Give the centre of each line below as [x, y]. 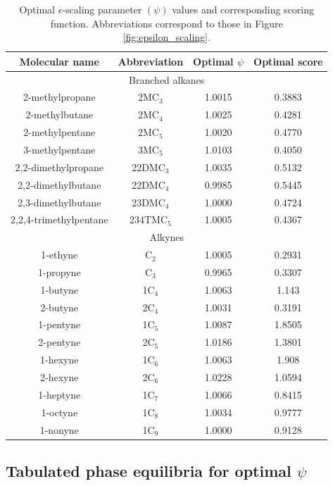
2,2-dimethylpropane [59, 167]
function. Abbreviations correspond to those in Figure [166, 23]
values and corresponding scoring [243, 9]
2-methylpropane [59, 97]
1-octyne [59, 412]
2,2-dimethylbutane [59, 184]
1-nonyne [59, 429]
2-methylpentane [59, 132]
